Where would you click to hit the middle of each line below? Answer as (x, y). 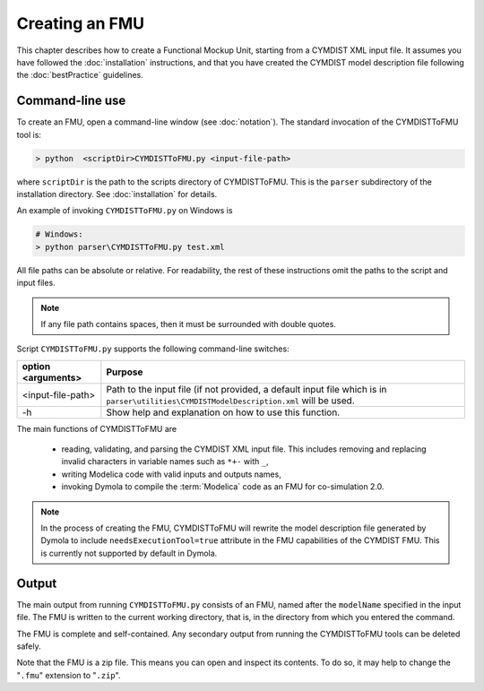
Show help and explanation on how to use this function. (223, 412)
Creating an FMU (81, 23)
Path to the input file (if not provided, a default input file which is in (246, 389)
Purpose (125, 372)
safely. (29, 646)
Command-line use (71, 101)
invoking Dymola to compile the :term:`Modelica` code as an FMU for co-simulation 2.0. (223, 487)
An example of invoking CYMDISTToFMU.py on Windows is (125, 211)
